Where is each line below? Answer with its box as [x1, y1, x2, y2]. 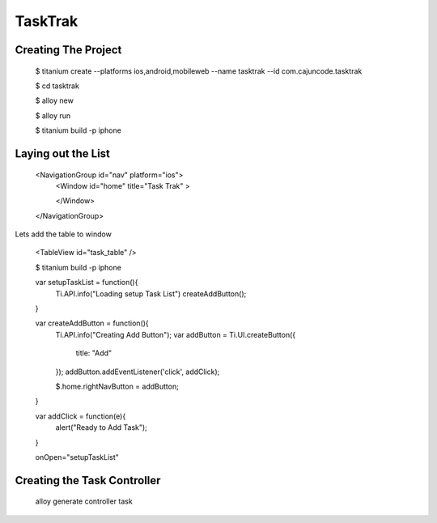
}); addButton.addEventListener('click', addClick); [55, 367, 220, 376]
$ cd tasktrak [35, 81, 80, 91]
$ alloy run [35, 110, 71, 121]
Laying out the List [15, 147, 111, 160]
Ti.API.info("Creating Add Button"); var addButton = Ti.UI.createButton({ [55, 330, 295, 339]
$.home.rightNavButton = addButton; [55, 381, 180, 391]
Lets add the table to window [15, 229, 112, 239]
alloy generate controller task [35, 496, 133, 506]
